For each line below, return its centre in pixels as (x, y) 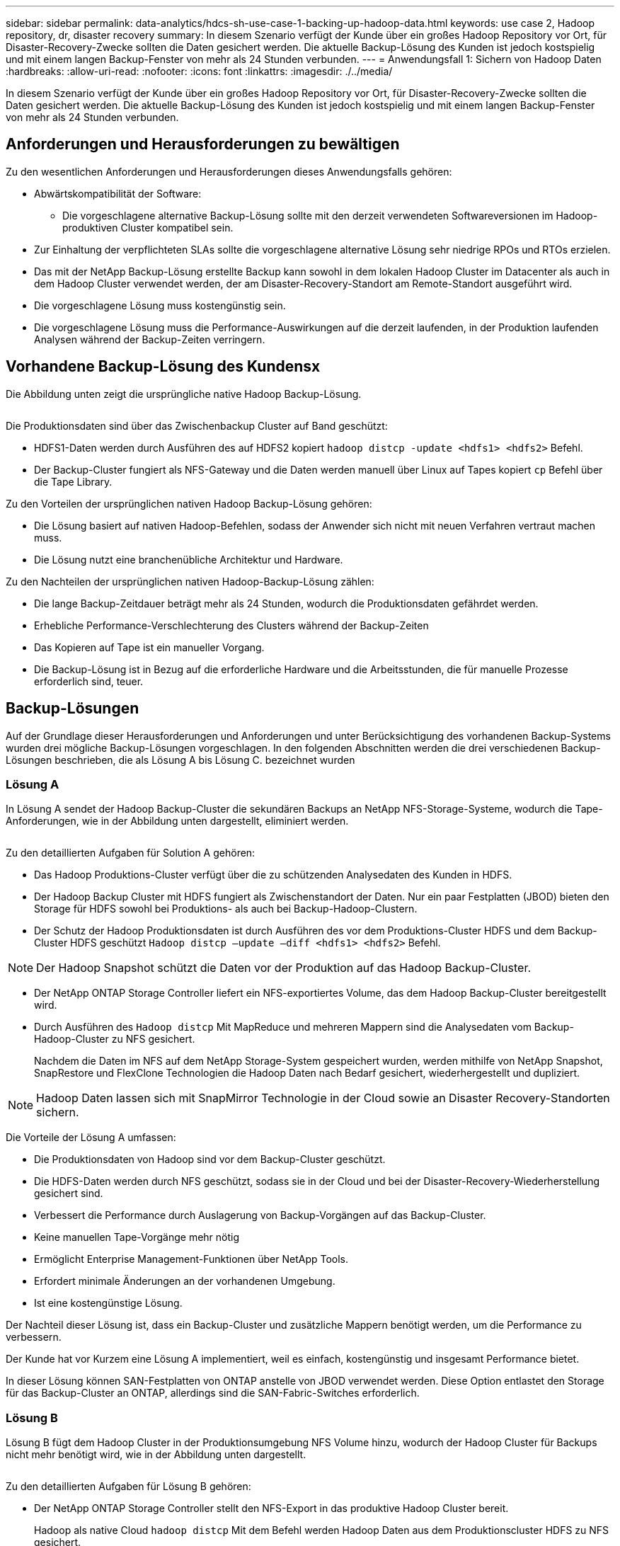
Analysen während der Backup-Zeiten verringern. (150, 339)
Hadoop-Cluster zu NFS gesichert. (115, 1039)
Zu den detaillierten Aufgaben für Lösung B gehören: (128, 1487)
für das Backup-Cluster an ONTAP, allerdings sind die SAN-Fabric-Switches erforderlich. (213, 1393)
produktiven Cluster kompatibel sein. (148, 227)
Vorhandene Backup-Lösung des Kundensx (163, 367)
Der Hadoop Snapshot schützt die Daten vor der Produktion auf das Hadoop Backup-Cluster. (284, 968)
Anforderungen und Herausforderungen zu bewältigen (203, 144)
